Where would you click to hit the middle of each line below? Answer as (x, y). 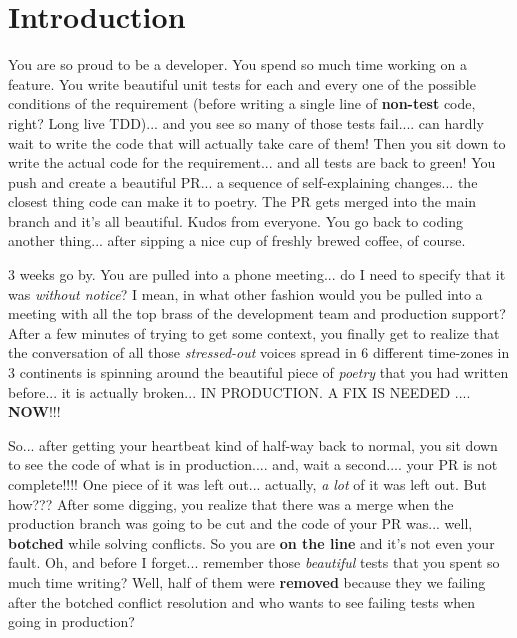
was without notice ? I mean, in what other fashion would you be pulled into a (245, 293)
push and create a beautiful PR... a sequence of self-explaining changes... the (243, 181)
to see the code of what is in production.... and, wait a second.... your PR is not (253, 464)
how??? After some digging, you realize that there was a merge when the (231, 503)
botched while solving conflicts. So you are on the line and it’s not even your (251, 542)
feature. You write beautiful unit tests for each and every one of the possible (242, 83)
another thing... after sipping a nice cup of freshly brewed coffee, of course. (237, 240)
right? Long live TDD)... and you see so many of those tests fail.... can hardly (246, 122)
